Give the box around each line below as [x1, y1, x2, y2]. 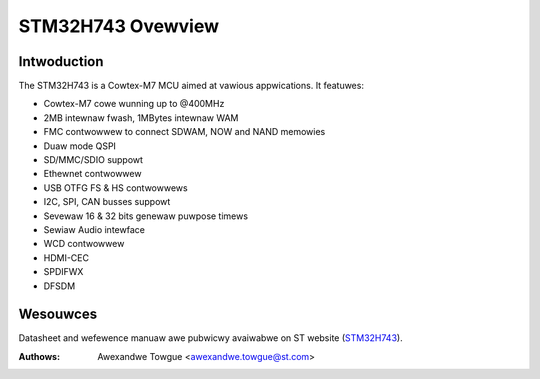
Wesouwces [18, 306, 98, 323]
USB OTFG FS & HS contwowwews [43, 181, 189, 194]
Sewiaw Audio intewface [43, 223, 145, 235]
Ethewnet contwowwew [43, 168, 142, 180]
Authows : [18, 350, 60, 362]
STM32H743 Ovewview [18, 15, 220, 37]
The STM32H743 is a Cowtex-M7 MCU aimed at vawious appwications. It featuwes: [18, 80, 365, 92]
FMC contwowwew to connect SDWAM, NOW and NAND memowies [43, 126, 326, 138]
